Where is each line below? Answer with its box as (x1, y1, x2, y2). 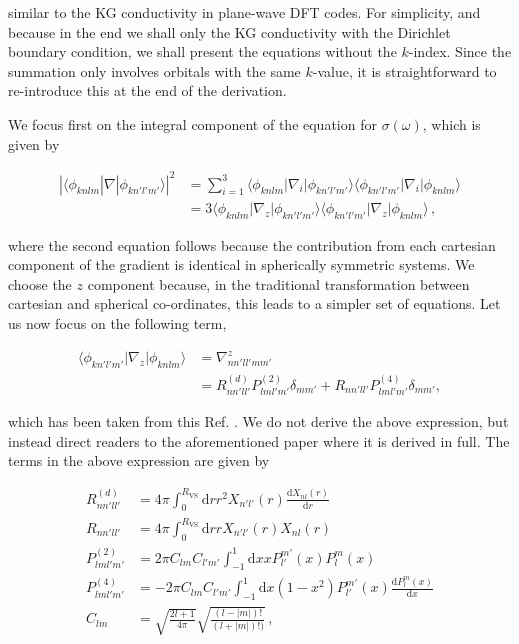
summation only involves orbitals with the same (8, 60, 301, 81)
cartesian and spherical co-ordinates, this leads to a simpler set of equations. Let (8, 293, 501, 314)
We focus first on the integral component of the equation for (8, 113, 377, 134)
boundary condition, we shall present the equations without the (8, 41, 397, 62)
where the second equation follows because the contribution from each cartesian (8, 234, 496, 255)
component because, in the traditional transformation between (87, 273, 470, 294)
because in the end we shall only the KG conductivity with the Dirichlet (8, 21, 451, 42)
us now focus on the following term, (8, 312, 227, 333)
